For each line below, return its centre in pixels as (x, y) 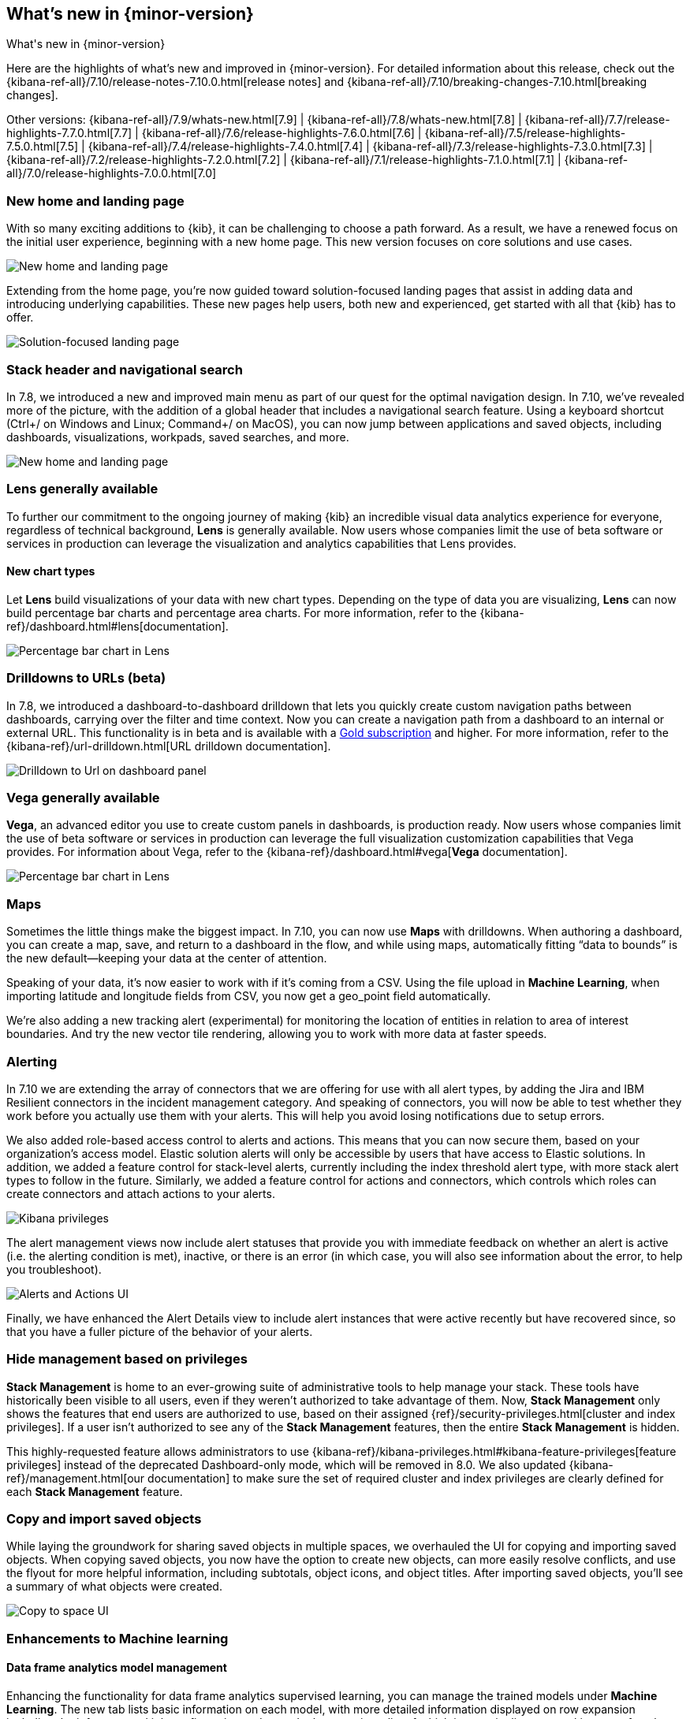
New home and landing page (95, 201)
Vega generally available (83, 798)
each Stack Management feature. (95, 1491)
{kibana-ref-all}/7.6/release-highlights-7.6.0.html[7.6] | (282, 133)
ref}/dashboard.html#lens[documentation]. (117, 626)
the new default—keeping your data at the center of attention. (167, 958)
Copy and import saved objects (104, 1519)
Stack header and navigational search (125, 369)
